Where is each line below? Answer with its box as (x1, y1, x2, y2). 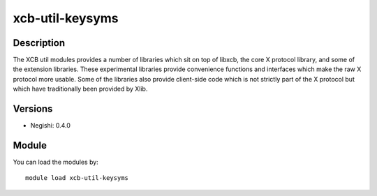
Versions (13, 103, 53, 115)
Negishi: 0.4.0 (30, 121, 71, 130)
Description (13, 37, 66, 49)
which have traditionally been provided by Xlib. (13, 84, 148, 93)
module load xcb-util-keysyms (25, 174, 129, 182)
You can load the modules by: (13, 158, 99, 167)
